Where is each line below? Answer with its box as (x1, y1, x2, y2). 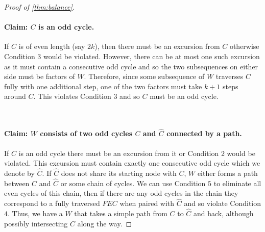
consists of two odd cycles (40, 128, 133, 139)
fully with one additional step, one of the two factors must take (4, 81, 202, 91)
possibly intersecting (4, 218, 68, 228)
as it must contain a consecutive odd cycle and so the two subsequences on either (4, 61, 258, 71)
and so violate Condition (184, 198, 261, 209)
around (4, 91, 26, 101)
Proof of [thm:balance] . (4, 2, 75, 12)
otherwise (229, 41, 259, 51)
